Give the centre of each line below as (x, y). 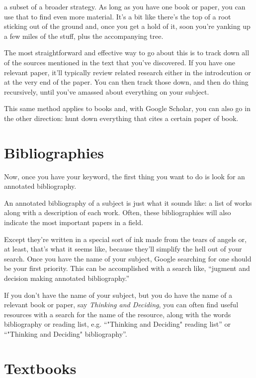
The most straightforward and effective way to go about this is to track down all (127, 53)
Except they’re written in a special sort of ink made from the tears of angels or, (125, 239)
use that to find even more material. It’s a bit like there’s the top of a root (118, 16)
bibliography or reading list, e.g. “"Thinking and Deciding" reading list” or (117, 324)
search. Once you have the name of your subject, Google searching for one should (128, 258)
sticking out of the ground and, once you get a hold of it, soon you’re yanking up (127, 26)
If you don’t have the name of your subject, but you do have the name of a (118, 295)
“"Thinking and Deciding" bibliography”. (66, 333)
